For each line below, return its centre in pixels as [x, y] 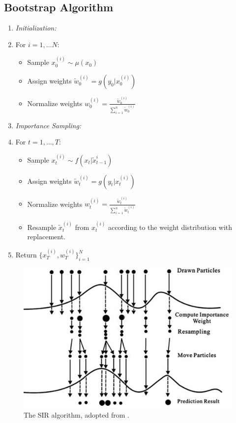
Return [26, 254]
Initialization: [36, 28]
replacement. [46, 237]
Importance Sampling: [48, 125]
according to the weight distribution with [170, 227]
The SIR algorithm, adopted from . [76, 415]
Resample [42, 227]
